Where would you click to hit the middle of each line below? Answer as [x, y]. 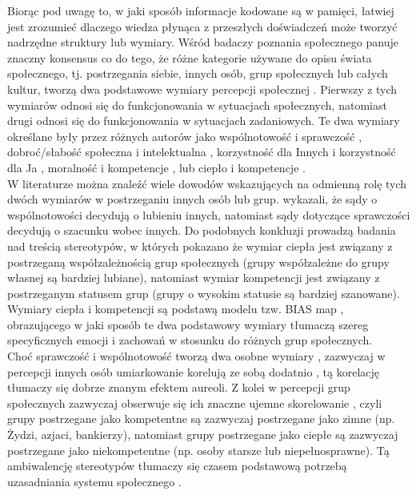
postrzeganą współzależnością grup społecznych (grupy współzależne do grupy [198, 262]
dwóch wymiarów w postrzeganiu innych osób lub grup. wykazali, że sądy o [192, 199]
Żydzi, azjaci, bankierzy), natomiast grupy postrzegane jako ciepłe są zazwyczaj [203, 435]
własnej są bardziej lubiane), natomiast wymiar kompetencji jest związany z [194, 278]
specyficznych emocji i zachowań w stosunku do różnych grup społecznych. [190, 340]
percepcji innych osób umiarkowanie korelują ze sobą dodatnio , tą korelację [194, 371]
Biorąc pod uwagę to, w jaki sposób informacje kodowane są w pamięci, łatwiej [201, 10]
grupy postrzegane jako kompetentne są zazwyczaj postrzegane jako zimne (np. [201, 419]
